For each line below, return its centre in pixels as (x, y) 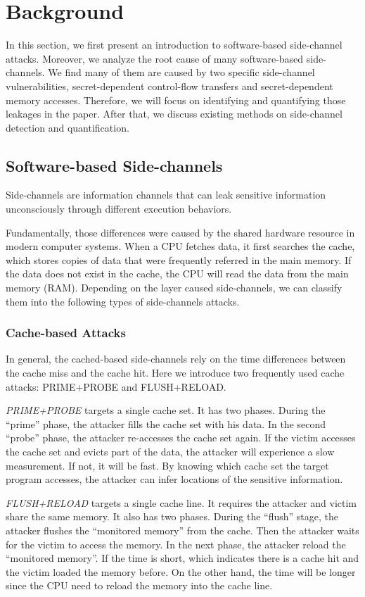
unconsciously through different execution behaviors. (119, 209)
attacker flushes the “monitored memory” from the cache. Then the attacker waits (182, 530)
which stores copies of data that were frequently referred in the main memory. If (179, 259)
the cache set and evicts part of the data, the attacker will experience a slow (170, 452)
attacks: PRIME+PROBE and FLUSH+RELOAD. (116, 386)
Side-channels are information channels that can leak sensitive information (166, 195)
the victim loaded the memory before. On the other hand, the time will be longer (181, 571)
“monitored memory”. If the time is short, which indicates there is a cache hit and (182, 558)
